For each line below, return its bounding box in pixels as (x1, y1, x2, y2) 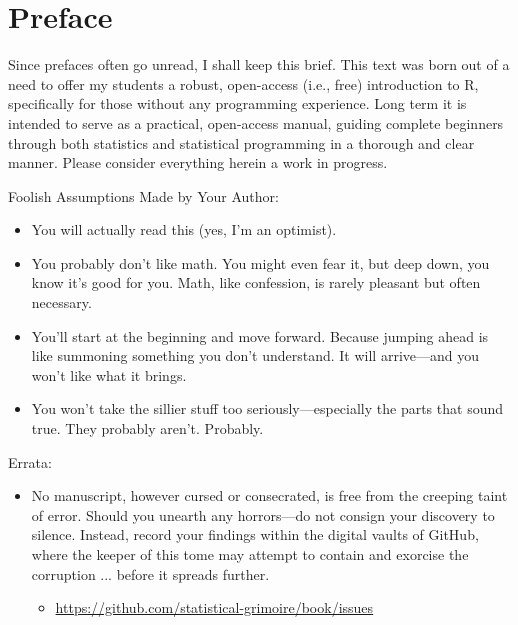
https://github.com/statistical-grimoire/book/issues (55, 597, 374, 618)
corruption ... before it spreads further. (31, 563, 270, 584)
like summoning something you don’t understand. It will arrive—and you (31, 345, 480, 366)
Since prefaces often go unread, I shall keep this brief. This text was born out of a (8, 54, 510, 75)
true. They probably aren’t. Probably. (31, 418, 264, 439)
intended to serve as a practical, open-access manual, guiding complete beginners (8, 112, 504, 133)
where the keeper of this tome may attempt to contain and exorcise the (31, 544, 469, 564)
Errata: (8, 451, 52, 472)
